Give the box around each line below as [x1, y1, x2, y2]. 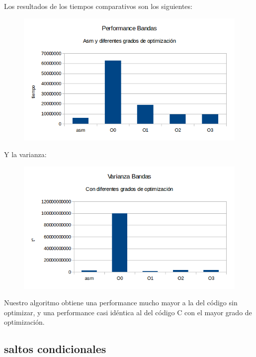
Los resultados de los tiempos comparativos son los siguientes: [4, 1, 192, 11]
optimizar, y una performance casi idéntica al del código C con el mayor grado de [4, 307, 252, 317]
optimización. [4, 317, 45, 327]
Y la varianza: [4, 149, 47, 160]
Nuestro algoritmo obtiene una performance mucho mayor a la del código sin [4, 297, 238, 308]
